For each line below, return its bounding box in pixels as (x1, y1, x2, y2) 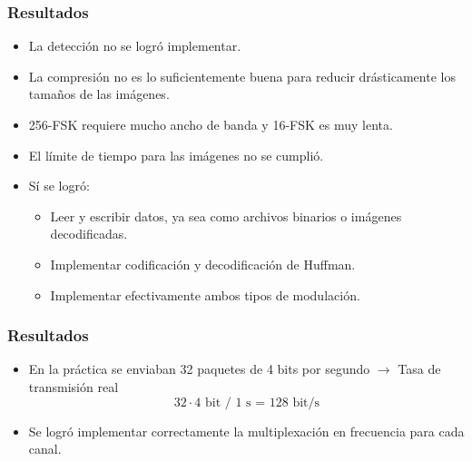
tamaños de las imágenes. (28, 84, 170, 103)
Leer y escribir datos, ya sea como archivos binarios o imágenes (50, 206, 402, 225)
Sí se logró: (28, 176, 90, 195)
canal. (28, 439, 62, 458)
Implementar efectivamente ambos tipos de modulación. (50, 285, 360, 304)
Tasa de (398, 359, 441, 378)
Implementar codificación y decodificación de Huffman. (50, 254, 356, 273)
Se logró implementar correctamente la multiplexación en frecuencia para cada (28, 421, 465, 440)
